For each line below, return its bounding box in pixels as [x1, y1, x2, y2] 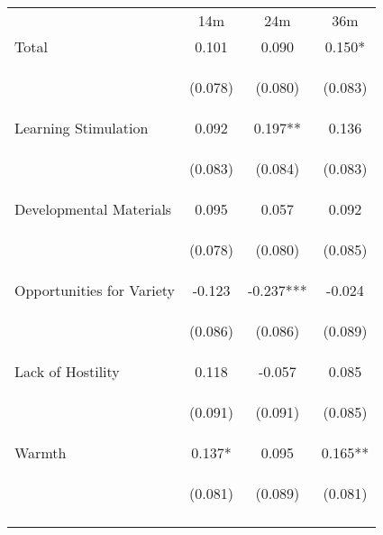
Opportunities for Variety [14, 280, 176, 300]
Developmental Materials [14, 198, 172, 219]
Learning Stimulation [14, 117, 149, 138]
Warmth [14, 442, 67, 463]
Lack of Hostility [14, 361, 120, 382]
